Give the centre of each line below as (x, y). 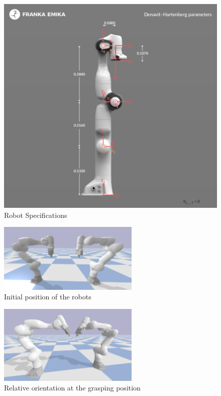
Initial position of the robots (48, 297)
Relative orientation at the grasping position (72, 388)
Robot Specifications (36, 215)
